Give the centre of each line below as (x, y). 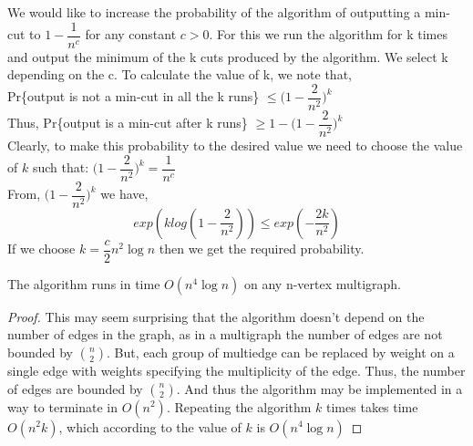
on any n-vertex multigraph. (323, 283)
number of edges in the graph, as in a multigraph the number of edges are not (225, 334)
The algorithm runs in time (84, 283)
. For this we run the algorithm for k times (328, 34)
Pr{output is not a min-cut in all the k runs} (134, 96)
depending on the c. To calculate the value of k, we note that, (180, 74)
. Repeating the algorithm (239, 406)
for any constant (131, 34)
